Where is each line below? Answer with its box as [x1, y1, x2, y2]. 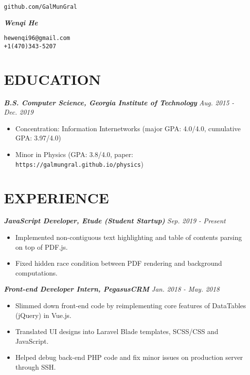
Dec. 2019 [4, 107, 34, 117]
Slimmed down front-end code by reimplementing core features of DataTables [15, 300, 246, 310]
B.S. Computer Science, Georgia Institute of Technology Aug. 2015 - [4, 97, 234, 107]
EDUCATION [4, 69, 101, 89]
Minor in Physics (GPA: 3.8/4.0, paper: [15, 149, 133, 159]
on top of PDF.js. [15, 241, 68, 252]
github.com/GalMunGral [4, 3, 77, 10]
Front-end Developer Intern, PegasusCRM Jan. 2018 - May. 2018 [4, 284, 220, 294]
